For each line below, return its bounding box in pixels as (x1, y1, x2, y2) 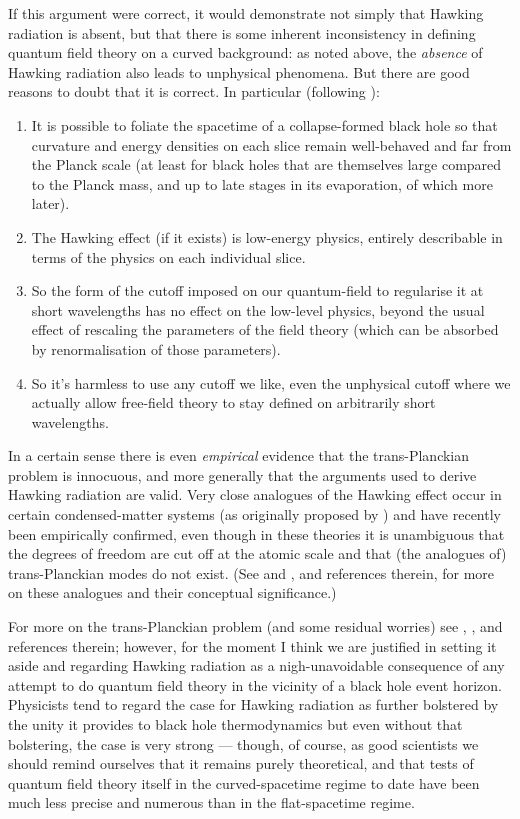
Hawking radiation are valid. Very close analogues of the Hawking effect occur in (8, 484, 502, 505)
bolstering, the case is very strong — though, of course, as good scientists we (8, 733, 479, 754)
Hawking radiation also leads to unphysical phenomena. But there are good (8, 61, 470, 82)
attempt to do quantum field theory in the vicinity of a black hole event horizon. (8, 674, 502, 695)
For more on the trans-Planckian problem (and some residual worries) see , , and (8, 616, 503, 637)
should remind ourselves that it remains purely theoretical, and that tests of (8, 753, 474, 774)
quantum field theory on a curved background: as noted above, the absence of (8, 42, 483, 63)
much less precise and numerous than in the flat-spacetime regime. (8, 792, 415, 813)
